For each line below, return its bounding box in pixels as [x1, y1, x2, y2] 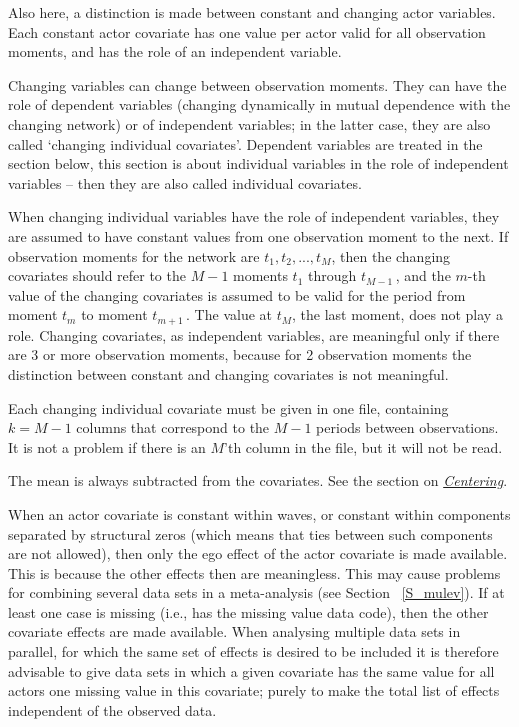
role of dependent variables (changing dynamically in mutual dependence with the [8, 94, 511, 115]
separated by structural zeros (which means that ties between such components [8, 523, 493, 544]
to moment [81, 304, 148, 325]
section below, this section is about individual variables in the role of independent [8, 153, 509, 174]
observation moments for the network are [8, 245, 260, 266]
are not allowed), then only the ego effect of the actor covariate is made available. [8, 543, 508, 564]
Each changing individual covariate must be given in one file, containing [8, 397, 449, 418]
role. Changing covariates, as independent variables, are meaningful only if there [8, 324, 500, 345]
